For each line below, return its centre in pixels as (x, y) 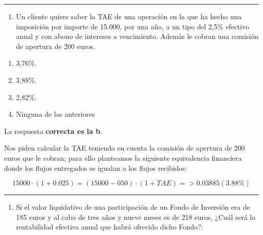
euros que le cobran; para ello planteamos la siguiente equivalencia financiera (123, 157)
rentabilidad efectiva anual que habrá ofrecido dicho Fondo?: (109, 227)
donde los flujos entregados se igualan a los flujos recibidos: (96, 168)
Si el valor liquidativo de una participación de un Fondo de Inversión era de (133, 207)
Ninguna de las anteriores (55, 114)
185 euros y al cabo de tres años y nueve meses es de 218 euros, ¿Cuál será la (136, 217)
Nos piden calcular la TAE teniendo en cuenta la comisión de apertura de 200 (125, 148)
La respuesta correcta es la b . (53, 131)
